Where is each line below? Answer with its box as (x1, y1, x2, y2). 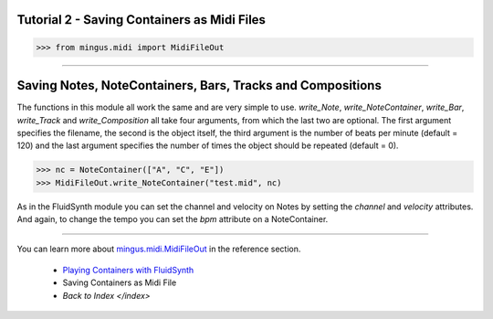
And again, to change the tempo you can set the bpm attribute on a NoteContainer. (16, 214, 329, 225)
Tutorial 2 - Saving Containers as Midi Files (16, 12, 267, 27)
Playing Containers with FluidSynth (62, 264, 194, 275)
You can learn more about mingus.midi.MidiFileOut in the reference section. (16, 243, 301, 255)
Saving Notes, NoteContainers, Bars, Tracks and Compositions (16, 78, 383, 93)
